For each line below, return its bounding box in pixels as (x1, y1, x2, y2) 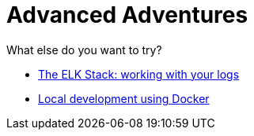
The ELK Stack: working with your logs (38, 67, 240, 81)
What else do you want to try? (6, 42, 162, 57)
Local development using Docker (38, 91, 210, 105)
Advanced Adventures (6, 2, 248, 28)
